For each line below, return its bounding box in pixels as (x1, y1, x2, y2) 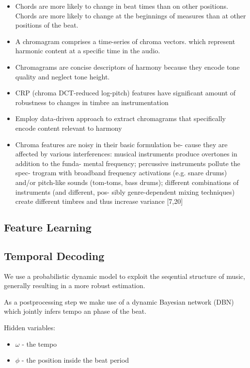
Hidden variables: (4, 322, 55, 333)
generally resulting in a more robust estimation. (4, 280, 145, 291)
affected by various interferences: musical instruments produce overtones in (15, 149, 237, 159)
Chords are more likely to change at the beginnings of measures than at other (15, 10, 246, 20)
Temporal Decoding (4, 248, 105, 263)
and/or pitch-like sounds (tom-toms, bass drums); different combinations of (15, 177, 239, 187)
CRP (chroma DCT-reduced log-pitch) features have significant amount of (15, 88, 236, 98)
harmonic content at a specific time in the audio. (15, 46, 160, 56)
